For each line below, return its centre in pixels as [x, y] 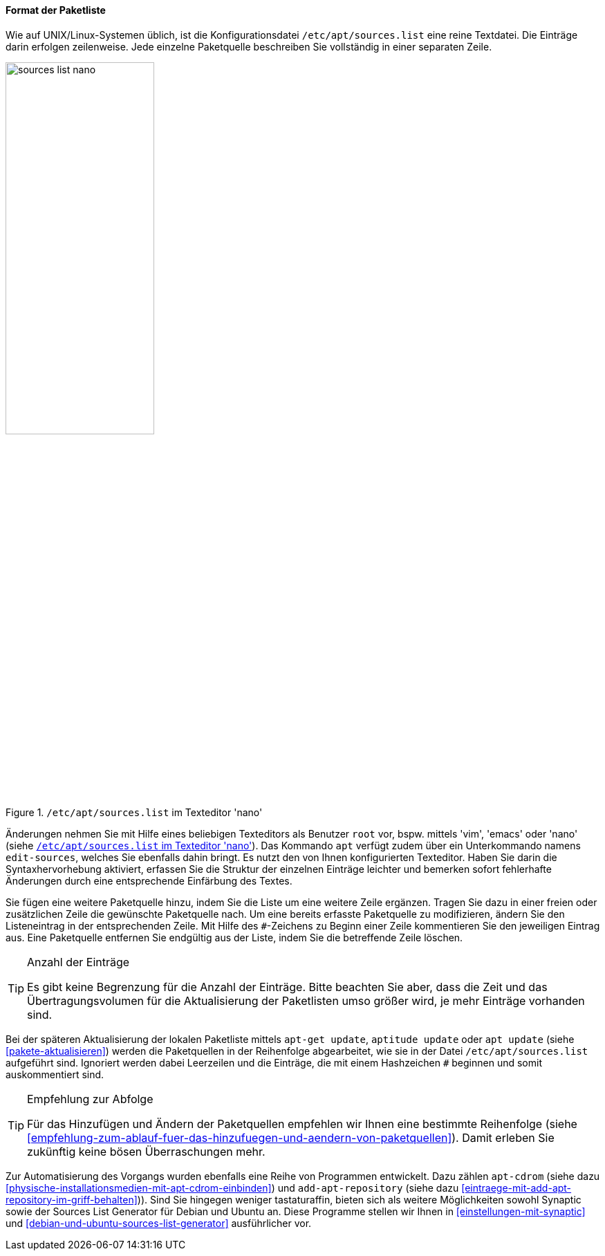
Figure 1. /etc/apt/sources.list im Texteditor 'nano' [134, 812]
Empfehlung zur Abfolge [90, 1099]
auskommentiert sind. [55, 1074]
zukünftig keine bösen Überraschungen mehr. [146, 1151]
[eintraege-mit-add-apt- [516, 1188]
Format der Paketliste [56, 10]
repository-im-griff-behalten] [72, 1199]
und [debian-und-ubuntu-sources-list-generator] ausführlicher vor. [159, 1223]
